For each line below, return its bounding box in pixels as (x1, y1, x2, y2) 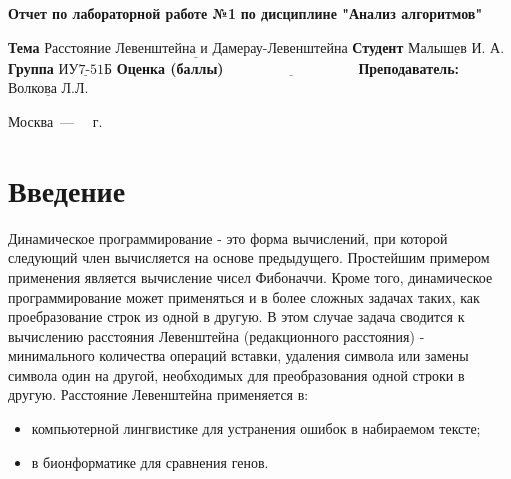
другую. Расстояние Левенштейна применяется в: (8, 384, 309, 405)
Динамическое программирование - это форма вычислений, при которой (8, 227, 448, 248)
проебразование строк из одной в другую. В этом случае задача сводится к (8, 306, 465, 327)
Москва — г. (8, 111, 103, 131)
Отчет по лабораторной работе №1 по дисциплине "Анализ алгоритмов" (8, 3, 483, 23)
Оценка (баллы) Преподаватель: (116, 57, 460, 78)
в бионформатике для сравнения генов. (31, 451, 269, 472)
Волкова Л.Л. (8, 82, 89, 97)
